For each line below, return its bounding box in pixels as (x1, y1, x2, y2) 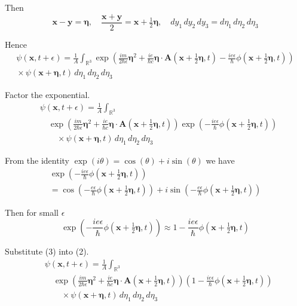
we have (206, 154, 235, 166)
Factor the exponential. (5, 88, 90, 100)
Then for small (5, 206, 59, 219)
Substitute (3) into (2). (5, 244, 89, 257)
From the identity (5, 154, 69, 166)
